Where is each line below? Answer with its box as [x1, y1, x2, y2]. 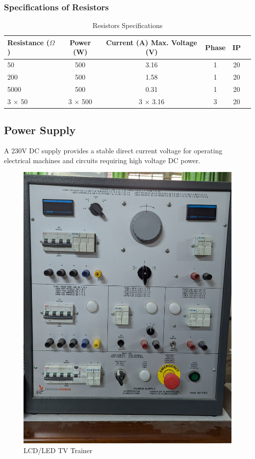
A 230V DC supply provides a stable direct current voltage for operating [4, 145, 223, 156]
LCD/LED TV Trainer [24, 445, 93, 455]
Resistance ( [7, 37, 50, 47]
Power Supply [4, 122, 76, 138]
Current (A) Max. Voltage [106, 37, 197, 47]
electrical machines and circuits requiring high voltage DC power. [4, 155, 201, 165]
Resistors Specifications [92, 20, 163, 30]
